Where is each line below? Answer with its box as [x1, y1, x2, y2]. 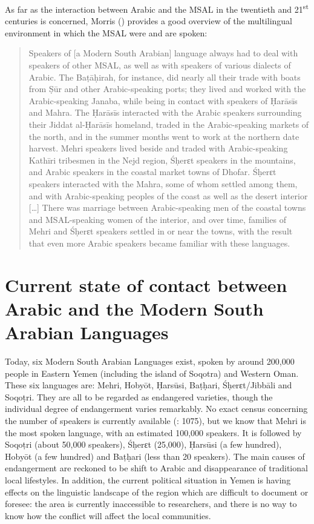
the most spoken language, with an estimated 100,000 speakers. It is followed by [5, 426, 302, 439]
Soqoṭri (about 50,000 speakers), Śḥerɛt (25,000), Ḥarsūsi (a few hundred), [5, 438, 282, 451]
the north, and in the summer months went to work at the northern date [28, 130, 299, 142]
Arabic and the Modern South [5, 296, 264, 320]
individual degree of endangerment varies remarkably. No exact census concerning [5, 402, 308, 415]
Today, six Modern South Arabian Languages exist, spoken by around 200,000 [5, 355, 295, 368]
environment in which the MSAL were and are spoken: [5, 26, 208, 39]
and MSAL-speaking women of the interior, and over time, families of [28, 213, 286, 225]
